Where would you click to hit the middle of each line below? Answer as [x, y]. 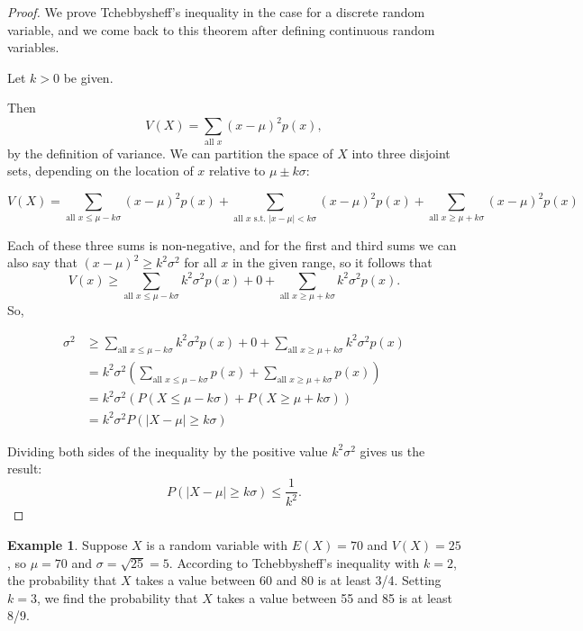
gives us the [392, 451]
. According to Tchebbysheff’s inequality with [294, 562]
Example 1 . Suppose [68, 545]
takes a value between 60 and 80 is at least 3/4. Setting [288, 580]
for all [200, 262]
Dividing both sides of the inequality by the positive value [168, 451]
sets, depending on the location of [100, 171]
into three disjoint [401, 153]
